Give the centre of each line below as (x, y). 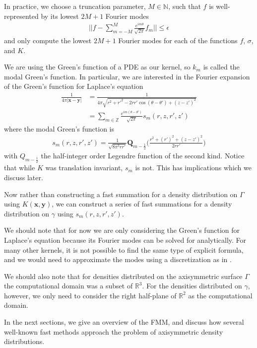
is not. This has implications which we (193, 168)
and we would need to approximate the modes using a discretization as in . (118, 259)
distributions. (24, 341)
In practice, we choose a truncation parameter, (75, 6)
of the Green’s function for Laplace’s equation (74, 86)
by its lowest (60, 16)
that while (20, 168)
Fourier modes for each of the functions (178, 40)
